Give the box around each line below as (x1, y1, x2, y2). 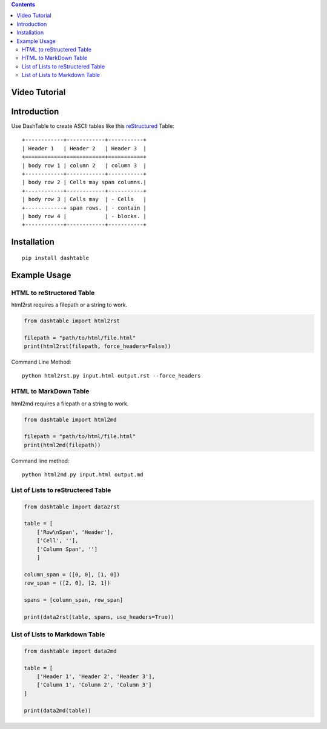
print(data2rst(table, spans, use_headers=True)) (24, 613, 174, 621)
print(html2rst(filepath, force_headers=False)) (24, 343, 171, 350)
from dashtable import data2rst (24, 503, 121, 510)
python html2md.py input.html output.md (22, 471, 144, 478)
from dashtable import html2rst (24, 317, 121, 324)
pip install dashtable (22, 255, 90, 261)
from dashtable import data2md (24, 647, 117, 654)
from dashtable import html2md (24, 416, 117, 423)
